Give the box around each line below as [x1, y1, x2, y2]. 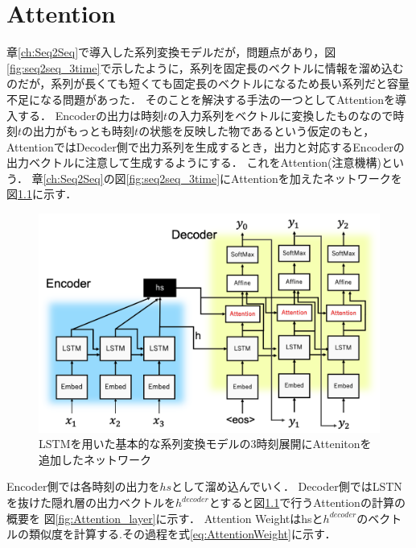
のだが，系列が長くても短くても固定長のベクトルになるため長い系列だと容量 [6, 75, 410, 92]
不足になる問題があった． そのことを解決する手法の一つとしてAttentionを [6, 90, 395, 107]
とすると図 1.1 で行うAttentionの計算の [208, 494, 406, 511]
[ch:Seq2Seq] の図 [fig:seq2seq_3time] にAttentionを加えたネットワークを [43, 169, 402, 186]
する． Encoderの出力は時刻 [17, 106, 164, 123]
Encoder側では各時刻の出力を [6, 478, 160, 495]
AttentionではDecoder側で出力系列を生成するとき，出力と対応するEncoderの [6, 138, 405, 155]
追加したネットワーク [39, 450, 151, 467]
